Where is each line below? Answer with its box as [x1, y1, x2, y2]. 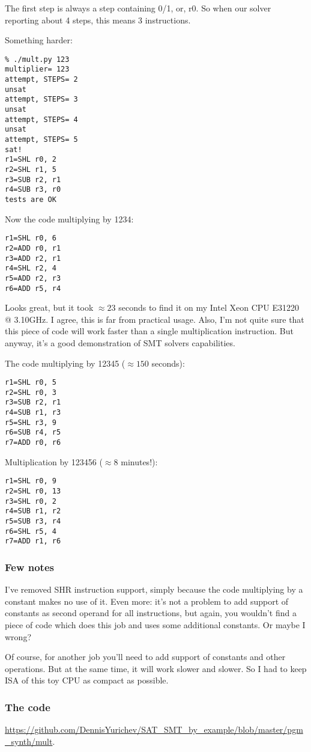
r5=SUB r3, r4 [5, 516, 61, 525]
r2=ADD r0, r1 [5, 243, 61, 252]
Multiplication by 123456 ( [5, 455, 103, 468]
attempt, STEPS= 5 [5, 135, 78, 144]
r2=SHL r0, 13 [5, 486, 61, 495]
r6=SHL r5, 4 [5, 527, 56, 536]
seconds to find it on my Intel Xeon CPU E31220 [118, 301, 299, 314]
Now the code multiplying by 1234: [5, 212, 134, 225]
